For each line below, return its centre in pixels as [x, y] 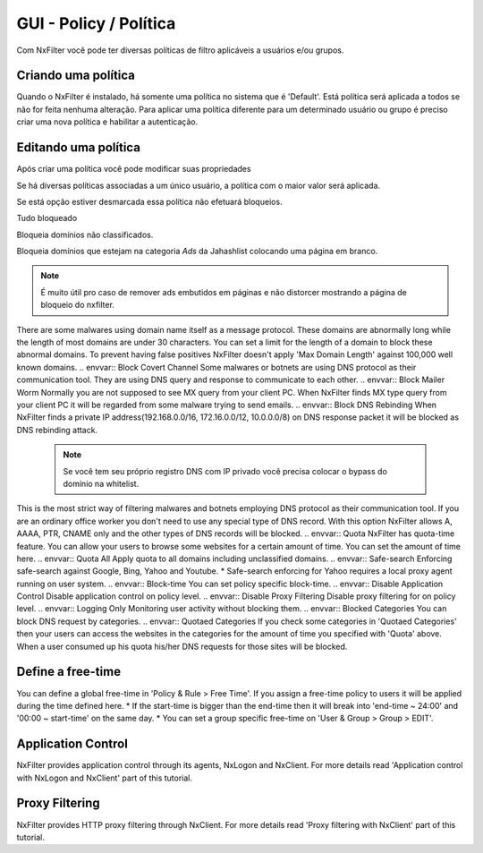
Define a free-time [68, 672]
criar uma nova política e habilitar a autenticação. [107, 122]
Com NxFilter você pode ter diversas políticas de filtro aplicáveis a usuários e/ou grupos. [180, 50]
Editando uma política [78, 148]
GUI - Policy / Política [96, 23]
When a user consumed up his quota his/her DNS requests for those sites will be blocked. [182, 646]
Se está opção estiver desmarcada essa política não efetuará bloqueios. [149, 201]
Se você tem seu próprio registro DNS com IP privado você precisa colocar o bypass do [225, 471]
